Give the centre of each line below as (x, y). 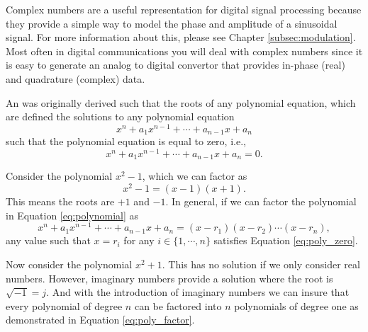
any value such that (48, 240)
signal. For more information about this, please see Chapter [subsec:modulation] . (181, 37)
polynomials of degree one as (296, 305)
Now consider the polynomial (69, 264)
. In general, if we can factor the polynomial (261, 201)
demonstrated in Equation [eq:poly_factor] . (100, 320)
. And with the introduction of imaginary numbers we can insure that (198, 292)
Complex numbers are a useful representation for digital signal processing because (184, 9)
